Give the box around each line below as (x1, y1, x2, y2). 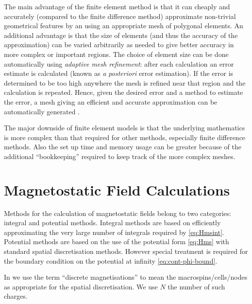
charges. (4, 291, 28, 301)
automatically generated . (4, 106, 80, 116)
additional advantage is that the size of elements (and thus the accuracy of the (4, 30, 238, 40)
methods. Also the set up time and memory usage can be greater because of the (4, 142, 241, 152)
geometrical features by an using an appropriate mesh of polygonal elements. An (4, 20, 243, 31)
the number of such (168, 281, 225, 291)
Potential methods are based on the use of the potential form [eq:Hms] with (4, 236, 229, 247)
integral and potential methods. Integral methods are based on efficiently (4, 217, 221, 228)
